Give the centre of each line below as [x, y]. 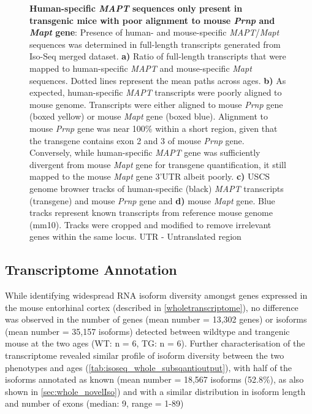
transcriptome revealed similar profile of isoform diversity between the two [145, 355]
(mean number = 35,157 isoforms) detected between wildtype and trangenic [147, 331]
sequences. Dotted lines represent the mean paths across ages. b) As [158, 80]
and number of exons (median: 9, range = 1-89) [94, 403]
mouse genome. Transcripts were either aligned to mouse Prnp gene [156, 104]
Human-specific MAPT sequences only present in [136, 8]
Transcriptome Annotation [91, 270]
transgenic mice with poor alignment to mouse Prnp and [152, 20]
